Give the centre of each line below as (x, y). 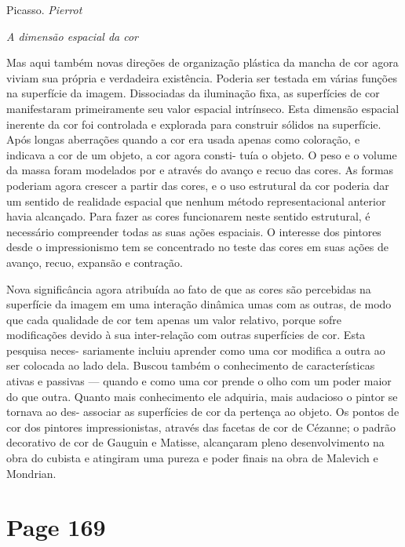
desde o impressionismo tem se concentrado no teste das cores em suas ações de (197, 247)
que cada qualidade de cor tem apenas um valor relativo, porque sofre (174, 319)
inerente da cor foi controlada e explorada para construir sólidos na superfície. (194, 124)
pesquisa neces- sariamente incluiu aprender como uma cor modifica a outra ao (196, 350)
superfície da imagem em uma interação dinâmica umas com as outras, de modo (199, 304)
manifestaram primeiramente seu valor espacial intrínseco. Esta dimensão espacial (203, 108)
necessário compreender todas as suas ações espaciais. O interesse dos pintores (194, 231)
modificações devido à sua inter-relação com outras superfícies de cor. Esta (186, 335)
